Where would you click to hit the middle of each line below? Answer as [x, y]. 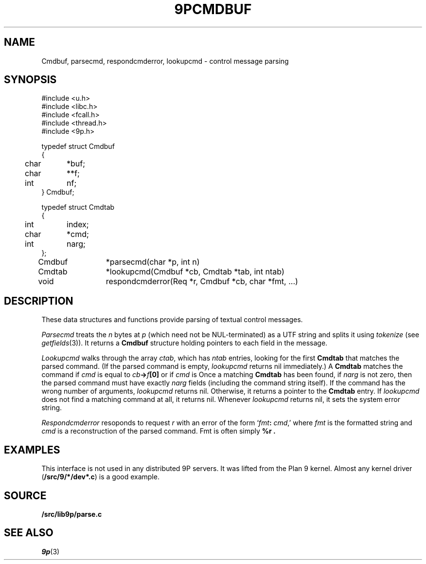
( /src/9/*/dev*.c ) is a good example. [100, 477]
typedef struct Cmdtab [78, 207]
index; [78, 225]
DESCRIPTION [39, 301]
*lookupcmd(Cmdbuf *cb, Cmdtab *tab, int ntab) [195, 272]
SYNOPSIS [30, 80]
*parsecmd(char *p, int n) [153, 262]
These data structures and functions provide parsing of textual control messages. [172, 320]
